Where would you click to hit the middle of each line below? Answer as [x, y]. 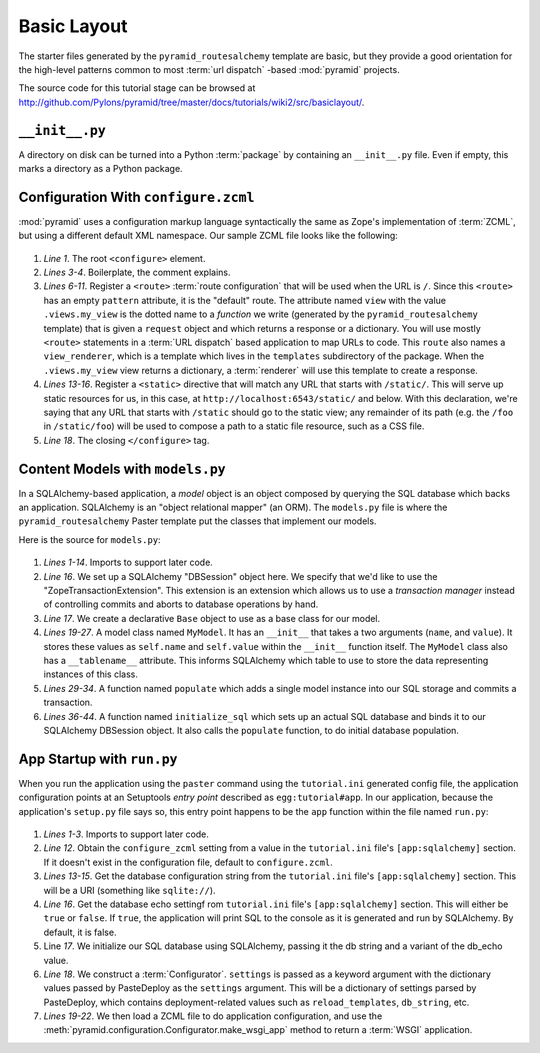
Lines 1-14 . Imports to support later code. [128, 562]
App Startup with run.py [98, 758]
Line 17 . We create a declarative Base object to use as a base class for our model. [212, 618]
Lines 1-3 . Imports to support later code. [126, 834]
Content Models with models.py [122, 468]
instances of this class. [91, 674]
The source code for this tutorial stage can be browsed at [137, 88]
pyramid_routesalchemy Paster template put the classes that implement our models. [197, 521]
